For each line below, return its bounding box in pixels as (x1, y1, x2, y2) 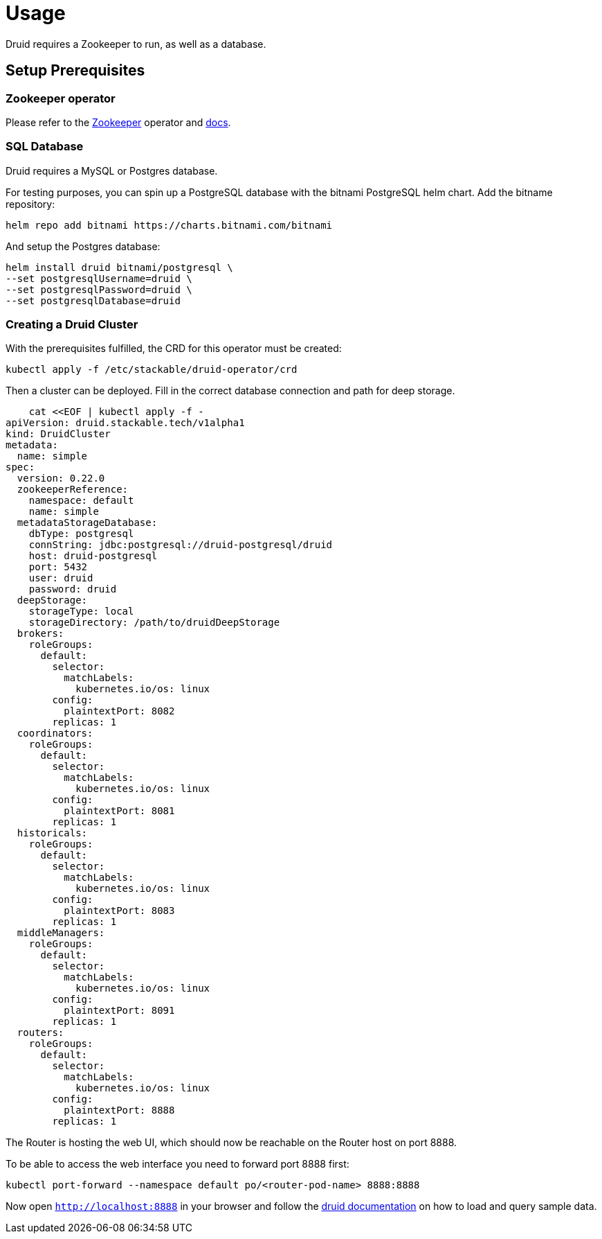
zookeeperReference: (17, 484, 129, 495)
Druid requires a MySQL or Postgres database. (6, 164, 218, 177)
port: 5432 (28, 561, 88, 573)
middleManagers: (17, 927, 105, 939)
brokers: (17, 628, 64, 640)
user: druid (28, 572, 93, 584)
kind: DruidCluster (6, 428, 111, 440)
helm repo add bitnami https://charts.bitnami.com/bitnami (6, 219, 333, 231)
